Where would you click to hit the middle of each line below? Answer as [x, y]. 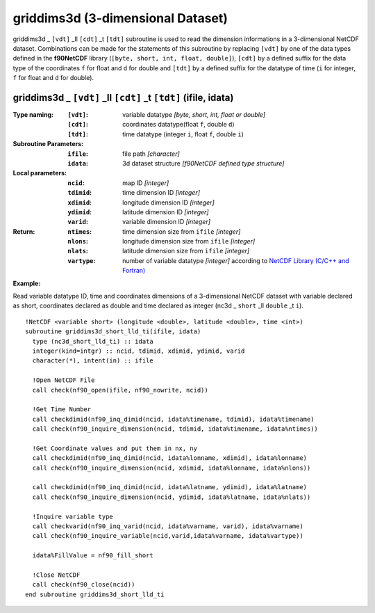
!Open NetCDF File [64, 380]
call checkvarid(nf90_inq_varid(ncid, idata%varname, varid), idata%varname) [168, 526]
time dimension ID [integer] [161, 193]
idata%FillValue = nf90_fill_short [93, 556]
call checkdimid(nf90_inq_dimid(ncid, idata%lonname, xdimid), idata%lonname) [170, 458]
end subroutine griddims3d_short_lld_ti [95, 594]
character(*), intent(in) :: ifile [93, 361]
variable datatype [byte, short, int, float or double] [194, 115]
